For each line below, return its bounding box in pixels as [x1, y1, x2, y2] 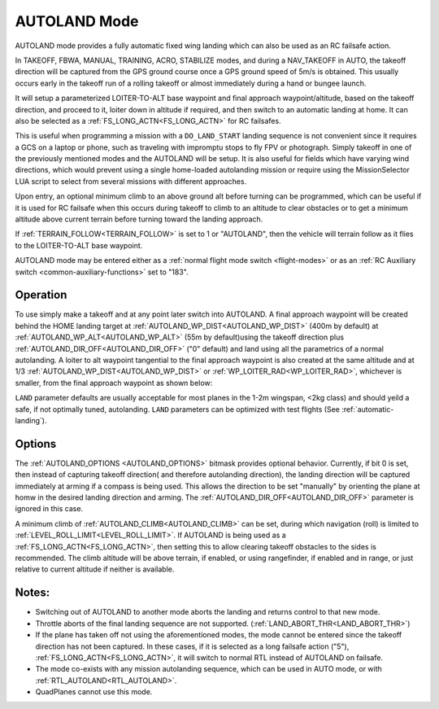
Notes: [15, 586, 50, 600]
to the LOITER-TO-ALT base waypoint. [15, 240, 143, 250]
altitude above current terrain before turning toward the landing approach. [15, 214, 263, 224]
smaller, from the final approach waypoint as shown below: [15, 378, 213, 387]
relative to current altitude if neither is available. [15, 564, 175, 574]
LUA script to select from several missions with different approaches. [15, 176, 247, 186]
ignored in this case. [15, 504, 84, 514]
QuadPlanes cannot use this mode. [35, 687, 153, 697]
